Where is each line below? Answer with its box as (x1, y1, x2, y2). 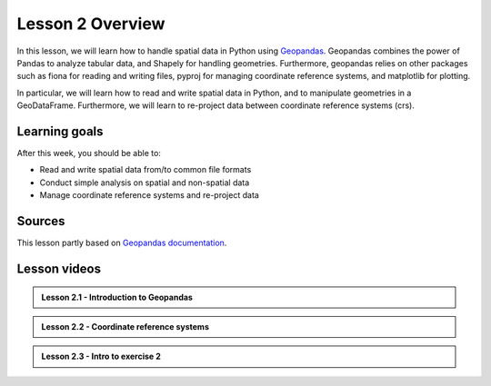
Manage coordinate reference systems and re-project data (39, 190, 259, 201)
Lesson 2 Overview (16, 14, 165, 34)
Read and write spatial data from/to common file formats (39, 164, 252, 175)
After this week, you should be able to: (16, 148, 161, 159)
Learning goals (16, 124, 104, 139)
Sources (16, 213, 65, 229)
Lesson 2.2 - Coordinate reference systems (41, 321, 209, 332)
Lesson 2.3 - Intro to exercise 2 (41, 351, 161, 362)
